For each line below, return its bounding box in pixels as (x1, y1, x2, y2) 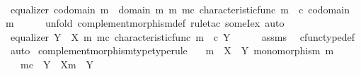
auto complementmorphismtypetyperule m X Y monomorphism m (10, 43, 334, 58)
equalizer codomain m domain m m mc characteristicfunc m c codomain (10, 1, 350, 16)
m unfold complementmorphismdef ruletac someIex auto (6, 16, 285, 30)
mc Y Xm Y (20, 56, 94, 71)
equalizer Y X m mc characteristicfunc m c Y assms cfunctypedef (10, 29, 355, 44)
